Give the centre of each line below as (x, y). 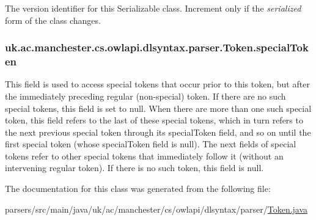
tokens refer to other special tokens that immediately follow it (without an (144, 156)
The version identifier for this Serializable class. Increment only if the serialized (153, 8)
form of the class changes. (53, 20)
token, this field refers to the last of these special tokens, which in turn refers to (154, 120)
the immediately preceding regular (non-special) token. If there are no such (145, 96)
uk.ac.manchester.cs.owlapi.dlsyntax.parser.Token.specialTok (157, 47)
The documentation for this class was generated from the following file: (138, 189)
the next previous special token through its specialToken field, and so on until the (158, 132)
